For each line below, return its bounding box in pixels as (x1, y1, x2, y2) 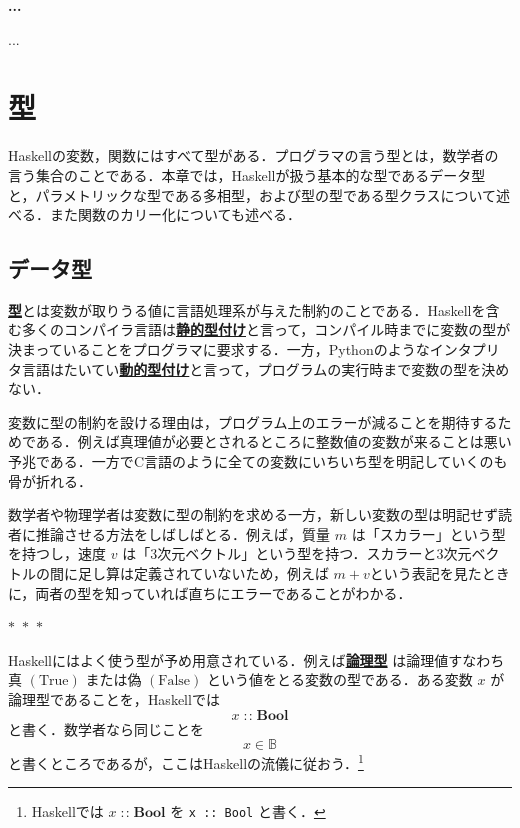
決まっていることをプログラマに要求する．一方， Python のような (8, 339, 430, 360)
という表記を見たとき (369, 563, 510, 584)
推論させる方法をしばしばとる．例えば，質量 (35, 523, 330, 544)
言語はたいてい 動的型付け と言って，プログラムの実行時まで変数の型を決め (21, 358, 510, 379)
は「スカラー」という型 (351, 523, 506, 544)
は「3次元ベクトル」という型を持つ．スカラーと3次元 (122, 543, 472, 564)
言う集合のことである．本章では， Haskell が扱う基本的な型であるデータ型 (8, 164, 486, 185)
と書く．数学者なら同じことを (8, 718, 204, 739)
